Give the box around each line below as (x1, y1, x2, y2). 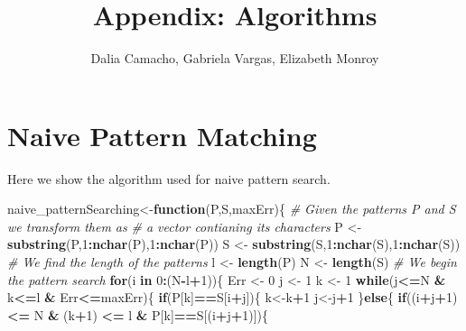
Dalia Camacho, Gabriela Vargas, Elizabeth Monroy (90, 49, 379, 68)
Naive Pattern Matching (7, 116, 317, 153)
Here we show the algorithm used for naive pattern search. (7, 169, 331, 188)
